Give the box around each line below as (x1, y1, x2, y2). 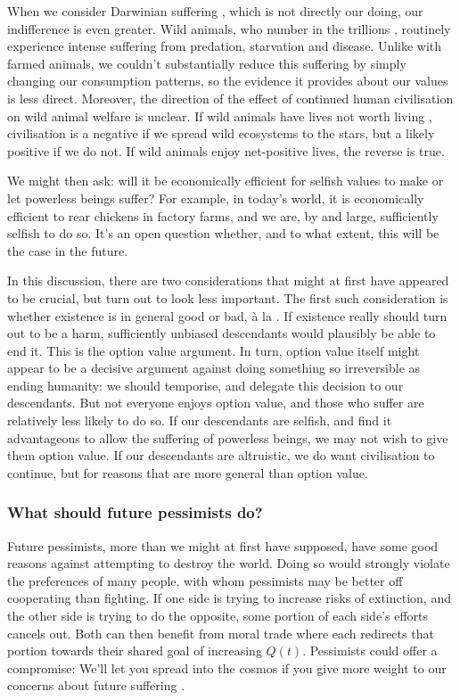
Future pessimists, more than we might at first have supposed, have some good (7, 536, 439, 555)
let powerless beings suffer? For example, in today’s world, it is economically (7, 188, 424, 207)
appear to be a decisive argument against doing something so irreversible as (7, 358, 421, 377)
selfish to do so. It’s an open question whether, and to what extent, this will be (7, 224, 439, 243)
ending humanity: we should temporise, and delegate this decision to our (7, 375, 404, 394)
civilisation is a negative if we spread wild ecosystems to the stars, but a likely (7, 124, 435, 143)
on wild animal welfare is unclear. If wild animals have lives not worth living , (7, 106, 432, 125)
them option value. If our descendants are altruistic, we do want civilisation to (7, 446, 435, 465)
